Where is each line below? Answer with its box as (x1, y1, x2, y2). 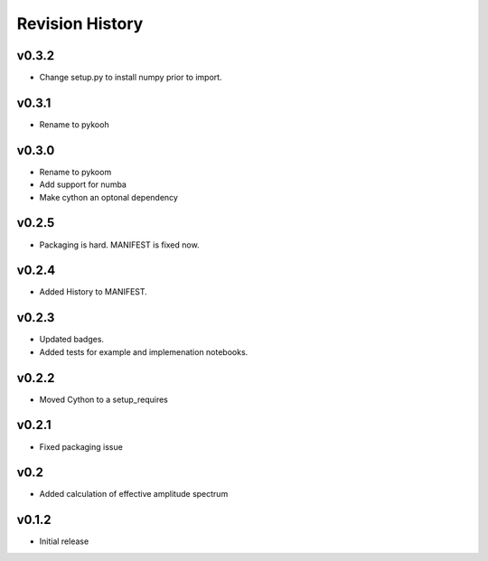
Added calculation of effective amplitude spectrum (39, 489, 229, 500)
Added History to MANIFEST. (39, 286, 148, 297)
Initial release (39, 536, 89, 547)
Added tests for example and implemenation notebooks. (39, 346, 249, 357)
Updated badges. (39, 334, 104, 345)
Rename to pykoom (39, 166, 112, 177)
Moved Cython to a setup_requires (39, 394, 169, 405)
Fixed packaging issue (39, 441, 124, 452)
